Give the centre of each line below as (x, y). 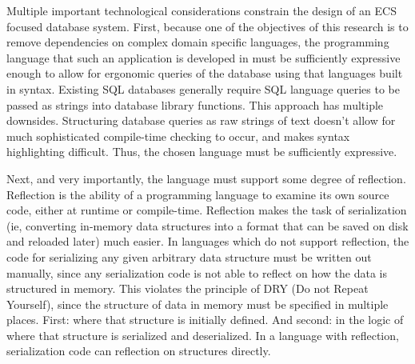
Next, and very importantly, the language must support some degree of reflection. (206, 178)
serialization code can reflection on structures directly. (139, 351)
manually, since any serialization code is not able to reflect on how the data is (197, 272)
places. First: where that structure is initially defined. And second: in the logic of (205, 320)
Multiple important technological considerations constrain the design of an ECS (202, 10)
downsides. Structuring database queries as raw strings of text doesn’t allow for (201, 120)
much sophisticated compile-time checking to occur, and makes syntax (178, 136)
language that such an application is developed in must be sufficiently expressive (204, 57)
